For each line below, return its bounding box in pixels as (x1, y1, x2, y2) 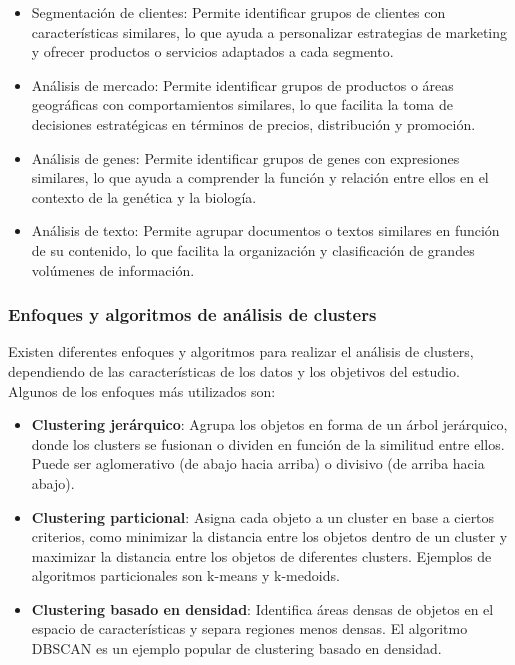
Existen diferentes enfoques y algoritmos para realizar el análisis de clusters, (8, 341, 474, 362)
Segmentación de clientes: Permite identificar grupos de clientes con (31, 2, 446, 22)
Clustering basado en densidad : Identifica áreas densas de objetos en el (31, 598, 494, 619)
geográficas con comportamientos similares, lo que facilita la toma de (31, 94, 453, 115)
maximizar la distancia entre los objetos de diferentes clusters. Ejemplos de (31, 545, 492, 566)
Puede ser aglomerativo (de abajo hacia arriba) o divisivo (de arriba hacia (31, 453, 485, 474)
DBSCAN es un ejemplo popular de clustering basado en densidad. (31, 638, 442, 659)
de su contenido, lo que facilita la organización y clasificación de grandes (31, 239, 475, 260)
